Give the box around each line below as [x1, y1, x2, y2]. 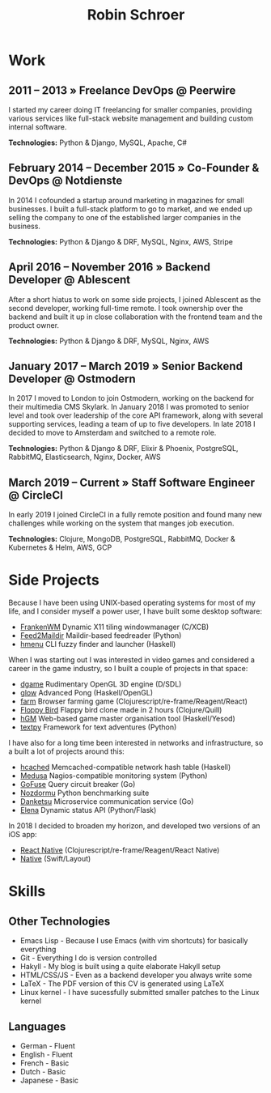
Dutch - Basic [19, 1067, 66, 1076]
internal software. [8, 122, 67, 131]
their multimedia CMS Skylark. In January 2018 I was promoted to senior [8, 402, 249, 412]
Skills [8, 882, 46, 900]
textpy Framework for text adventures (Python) [19, 722, 177, 732]
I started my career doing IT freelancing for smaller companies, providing [8, 105, 252, 114]
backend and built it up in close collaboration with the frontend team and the [8, 312, 263, 321]
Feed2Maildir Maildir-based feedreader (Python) [19, 631, 182, 640]
